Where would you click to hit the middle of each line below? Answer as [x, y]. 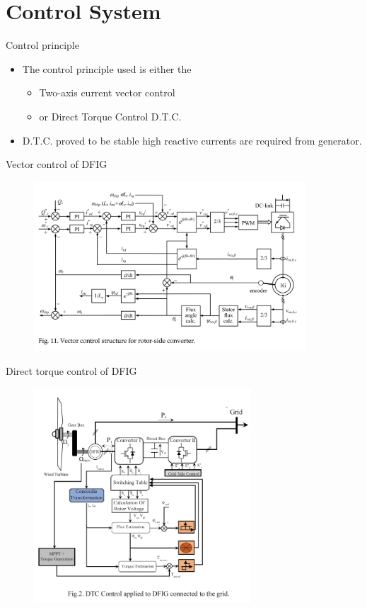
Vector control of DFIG [57, 164]
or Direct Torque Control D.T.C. [110, 116]
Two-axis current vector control [107, 92]
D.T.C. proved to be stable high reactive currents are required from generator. [192, 140]
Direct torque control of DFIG [71, 370]
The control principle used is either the [107, 68]
